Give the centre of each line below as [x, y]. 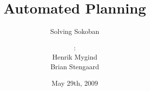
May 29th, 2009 [75, 83]
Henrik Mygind [75, 57]
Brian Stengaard [75, 66]
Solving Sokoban [75, 31]
